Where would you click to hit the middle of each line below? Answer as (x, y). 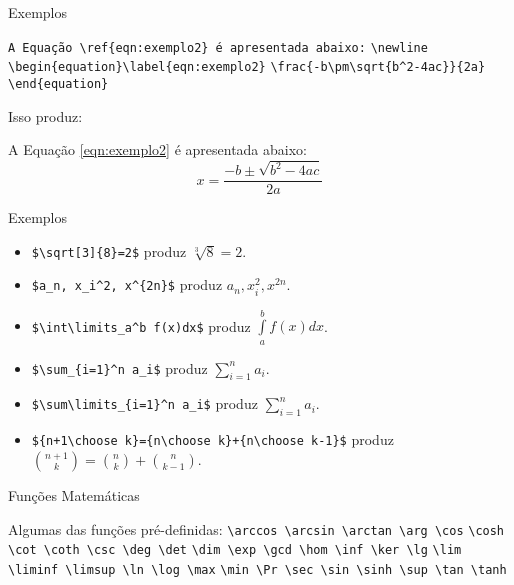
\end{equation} (58, 83)
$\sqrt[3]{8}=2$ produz (109, 250)
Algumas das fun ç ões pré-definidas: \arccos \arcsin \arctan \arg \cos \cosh (256, 528)
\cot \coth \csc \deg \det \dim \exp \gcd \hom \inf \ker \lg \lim (235, 550)
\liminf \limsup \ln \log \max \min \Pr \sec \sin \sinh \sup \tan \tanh (257, 569)
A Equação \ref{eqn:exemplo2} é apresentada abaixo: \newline (218, 47)
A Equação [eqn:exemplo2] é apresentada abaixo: (157, 149)
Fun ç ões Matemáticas (74, 494)
